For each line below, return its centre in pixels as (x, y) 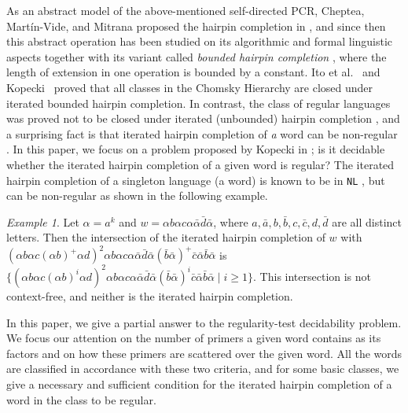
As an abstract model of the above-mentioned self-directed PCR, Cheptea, (186, 10)
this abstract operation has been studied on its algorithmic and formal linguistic (200, 41)
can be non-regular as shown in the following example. (137, 195)
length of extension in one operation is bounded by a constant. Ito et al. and (193, 72)
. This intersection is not (312, 276)
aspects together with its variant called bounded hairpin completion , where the (197, 56)
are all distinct (367, 221)
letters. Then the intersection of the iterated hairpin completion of (166, 237)
